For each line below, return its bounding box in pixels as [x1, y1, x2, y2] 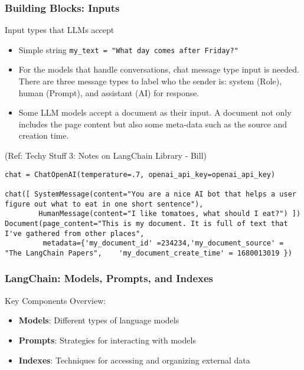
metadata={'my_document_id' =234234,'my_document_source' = [43, 239, 284, 248]
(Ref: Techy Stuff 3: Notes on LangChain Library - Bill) [5, 149, 207, 162]
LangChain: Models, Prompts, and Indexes [5, 271, 214, 286]
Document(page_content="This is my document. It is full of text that [5, 219, 288, 228]
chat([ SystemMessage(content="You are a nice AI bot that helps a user [5, 189, 296, 198]
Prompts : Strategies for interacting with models [18, 333, 196, 346]
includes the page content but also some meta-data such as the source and [18, 117, 287, 130]
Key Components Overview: [5, 294, 106, 306]
